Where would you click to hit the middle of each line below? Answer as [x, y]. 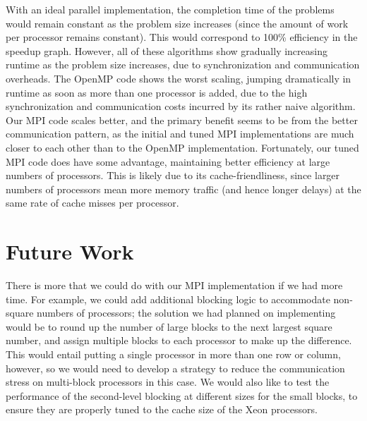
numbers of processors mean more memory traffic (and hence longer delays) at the [183, 189]
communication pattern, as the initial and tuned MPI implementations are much [180, 134]
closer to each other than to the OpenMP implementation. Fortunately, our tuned [182, 147]
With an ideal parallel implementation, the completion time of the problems [170, 9]
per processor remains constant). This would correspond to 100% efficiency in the [182, 37]
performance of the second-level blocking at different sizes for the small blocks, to [182, 395]
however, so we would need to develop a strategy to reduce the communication [175, 368]
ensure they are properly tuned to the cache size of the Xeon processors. [162, 409]
